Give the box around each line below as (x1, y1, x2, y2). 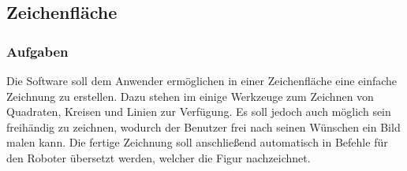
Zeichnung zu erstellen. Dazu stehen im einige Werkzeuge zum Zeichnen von (6, 87, 374, 104)
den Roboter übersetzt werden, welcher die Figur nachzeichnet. (6, 149, 311, 165)
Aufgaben (6, 41, 69, 61)
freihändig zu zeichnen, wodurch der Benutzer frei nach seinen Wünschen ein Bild (6, 118, 401, 135)
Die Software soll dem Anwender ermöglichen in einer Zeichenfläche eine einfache (6, 72, 398, 88)
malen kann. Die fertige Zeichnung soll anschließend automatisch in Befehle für (6, 134, 388, 151)
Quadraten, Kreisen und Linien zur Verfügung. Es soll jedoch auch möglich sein (6, 103, 391, 120)
